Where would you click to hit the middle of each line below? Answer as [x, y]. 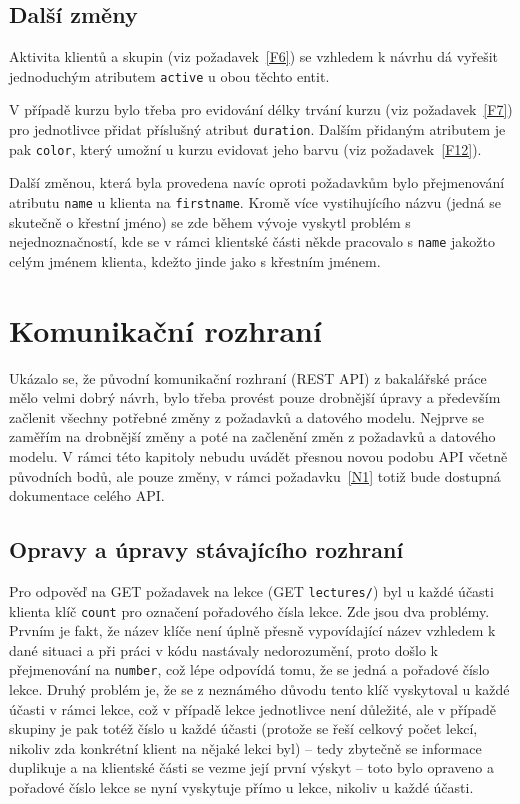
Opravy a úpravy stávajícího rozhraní [206, 549]
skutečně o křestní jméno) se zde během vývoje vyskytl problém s [210, 221]
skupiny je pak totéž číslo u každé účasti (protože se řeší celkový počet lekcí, [243, 728]
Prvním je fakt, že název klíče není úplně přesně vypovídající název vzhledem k [252, 630]
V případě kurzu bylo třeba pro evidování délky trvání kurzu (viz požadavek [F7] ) [261, 109]
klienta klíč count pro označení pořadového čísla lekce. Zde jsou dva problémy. [249, 610]
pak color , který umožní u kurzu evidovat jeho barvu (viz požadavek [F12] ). [245, 148]
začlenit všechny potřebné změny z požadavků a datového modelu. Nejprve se [247, 416]
